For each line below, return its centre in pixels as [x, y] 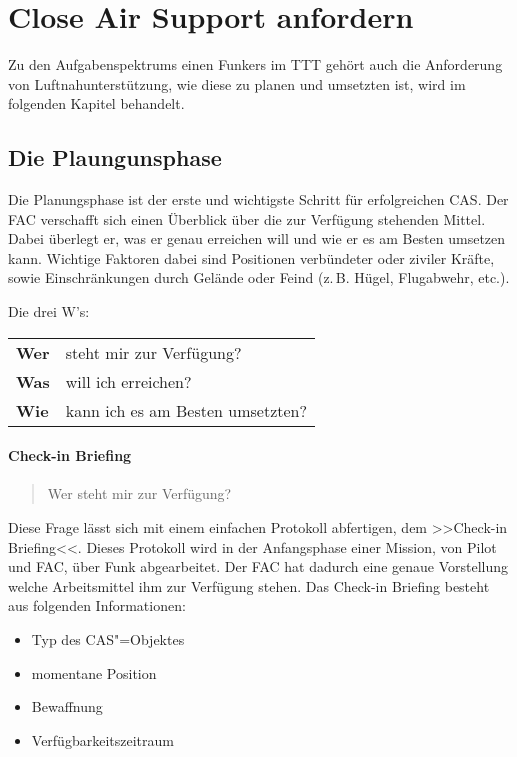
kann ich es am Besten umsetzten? [186, 410]
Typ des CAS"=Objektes [108, 639]
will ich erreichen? [128, 381]
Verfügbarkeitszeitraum [102, 739]
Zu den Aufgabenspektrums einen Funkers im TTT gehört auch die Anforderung [255, 64]
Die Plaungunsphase [115, 157]
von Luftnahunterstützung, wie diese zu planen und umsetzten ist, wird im [237, 83]
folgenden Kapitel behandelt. [96, 103]
